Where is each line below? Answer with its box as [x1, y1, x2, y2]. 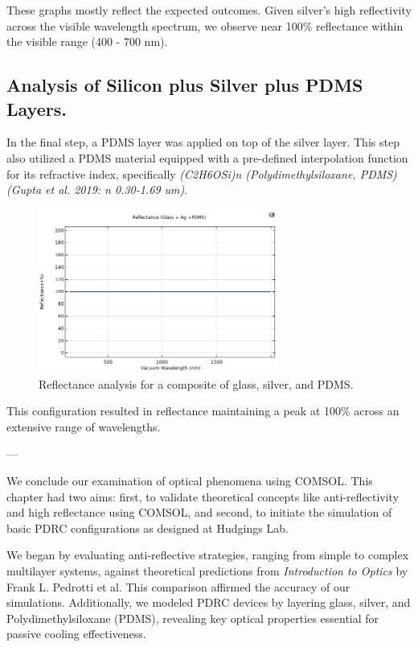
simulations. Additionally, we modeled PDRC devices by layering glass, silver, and [6, 594, 411, 611]
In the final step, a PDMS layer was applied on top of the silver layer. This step [6, 134, 400, 150]
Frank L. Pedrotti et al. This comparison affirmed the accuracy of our [6, 578, 350, 595]
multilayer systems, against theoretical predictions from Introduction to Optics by [6, 562, 408, 579]
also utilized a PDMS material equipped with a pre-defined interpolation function [6, 149, 408, 166]
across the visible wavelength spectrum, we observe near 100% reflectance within [6, 17, 404, 34]
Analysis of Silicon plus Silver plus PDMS [6, 72, 363, 97]
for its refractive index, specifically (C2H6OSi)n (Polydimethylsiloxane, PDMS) [6, 165, 397, 182]
